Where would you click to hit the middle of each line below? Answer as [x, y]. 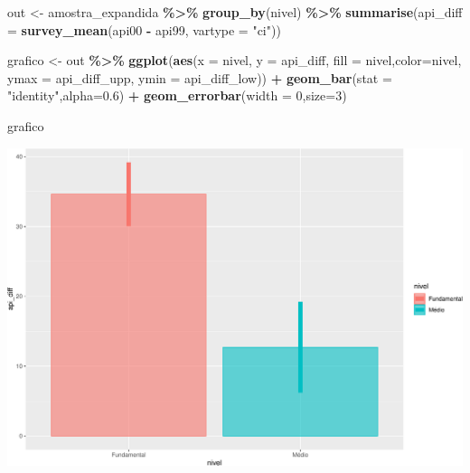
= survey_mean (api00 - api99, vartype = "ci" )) [144, 29]
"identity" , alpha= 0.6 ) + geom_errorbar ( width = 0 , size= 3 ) [177, 95]
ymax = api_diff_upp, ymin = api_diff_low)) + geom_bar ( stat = [200, 77]
